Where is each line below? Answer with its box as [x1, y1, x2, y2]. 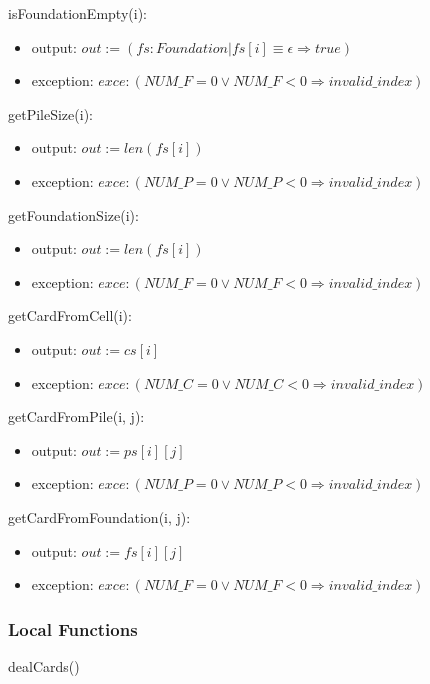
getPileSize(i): [8, 103, 93, 124]
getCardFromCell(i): [8, 305, 132, 326]
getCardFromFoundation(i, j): [8, 506, 191, 527]
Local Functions [8, 616, 138, 641]
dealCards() [8, 655, 80, 676]
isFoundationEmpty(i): [8, 3, 147, 23]
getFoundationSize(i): [8, 204, 139, 225]
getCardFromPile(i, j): [8, 406, 145, 427]
